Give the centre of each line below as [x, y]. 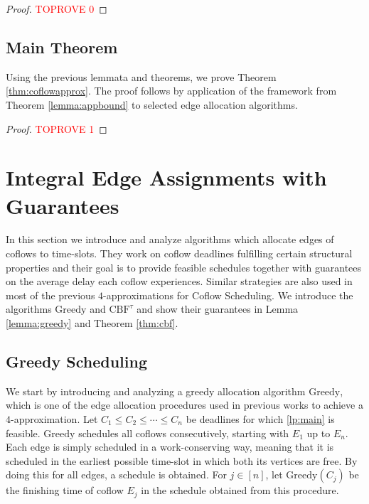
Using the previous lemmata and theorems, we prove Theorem [141, 76]
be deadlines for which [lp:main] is [260, 419]
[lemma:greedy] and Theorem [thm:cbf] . [92, 323]
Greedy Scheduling [76, 361]
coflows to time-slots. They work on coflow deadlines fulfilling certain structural [179, 253]
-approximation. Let [54, 419]
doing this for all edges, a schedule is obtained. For [116, 474]
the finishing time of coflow [65, 490]
